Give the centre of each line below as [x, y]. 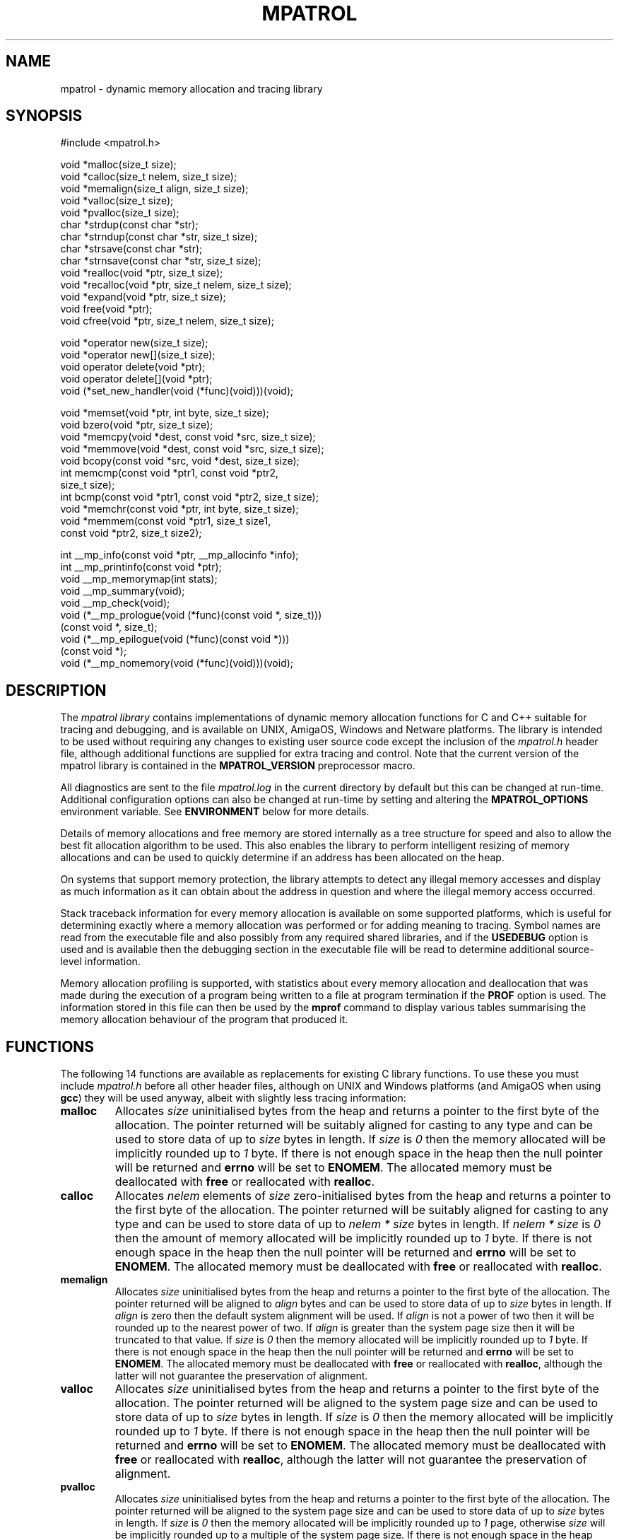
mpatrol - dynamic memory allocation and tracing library [191, 88]
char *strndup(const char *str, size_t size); [159, 237]
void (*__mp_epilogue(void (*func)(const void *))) [175, 639]
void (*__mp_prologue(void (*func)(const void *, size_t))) [191, 615]
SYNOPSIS [44, 116]
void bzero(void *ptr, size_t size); [137, 425]
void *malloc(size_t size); [118, 165]
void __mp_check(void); [115, 603]
